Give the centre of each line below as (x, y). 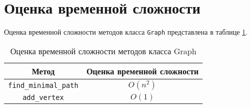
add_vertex (43, 97)
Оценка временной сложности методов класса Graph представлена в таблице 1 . (126, 32)
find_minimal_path (43, 85)
